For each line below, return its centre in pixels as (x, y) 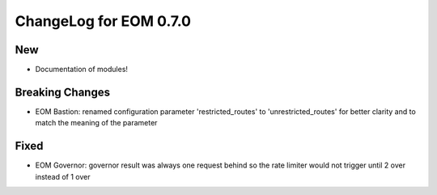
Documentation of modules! (82, 70)
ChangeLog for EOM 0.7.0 (103, 21)
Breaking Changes (63, 92)
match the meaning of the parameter (96, 123)
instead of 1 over (63, 176)
